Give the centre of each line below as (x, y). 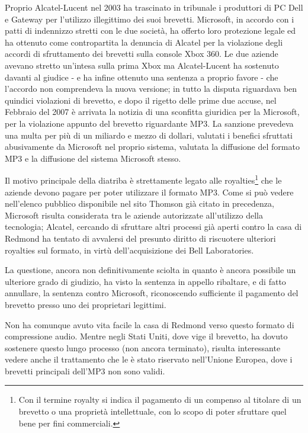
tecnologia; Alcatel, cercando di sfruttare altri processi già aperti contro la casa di (153, 227)
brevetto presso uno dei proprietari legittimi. (86, 304)
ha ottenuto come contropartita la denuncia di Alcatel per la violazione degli (144, 42)
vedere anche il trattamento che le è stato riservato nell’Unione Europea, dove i (149, 359)
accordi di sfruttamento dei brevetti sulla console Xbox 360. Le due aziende (142, 54)
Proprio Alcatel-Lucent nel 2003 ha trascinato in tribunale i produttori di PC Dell (154, 7)
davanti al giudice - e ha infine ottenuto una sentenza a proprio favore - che (142, 77)
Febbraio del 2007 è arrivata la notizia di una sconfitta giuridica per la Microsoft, (152, 112)
